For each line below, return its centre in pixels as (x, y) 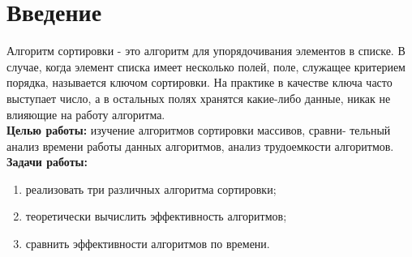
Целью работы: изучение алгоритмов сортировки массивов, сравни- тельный (199, 130)
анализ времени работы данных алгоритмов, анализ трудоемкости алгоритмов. (200, 146)
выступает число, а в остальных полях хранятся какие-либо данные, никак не (199, 98)
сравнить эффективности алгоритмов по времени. (148, 244)
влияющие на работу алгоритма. (86, 114)
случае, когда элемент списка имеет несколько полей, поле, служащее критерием (206, 66)
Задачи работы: (47, 162)
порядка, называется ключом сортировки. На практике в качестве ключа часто (200, 82)
